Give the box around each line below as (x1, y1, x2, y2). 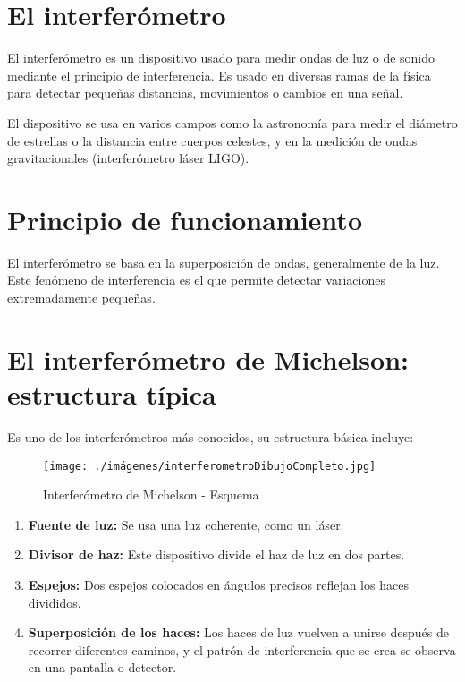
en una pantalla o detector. (28, 658, 177, 677)
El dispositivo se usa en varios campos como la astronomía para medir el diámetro (7, 113, 458, 132)
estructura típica (7, 375, 216, 412)
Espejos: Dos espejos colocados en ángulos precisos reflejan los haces (28, 575, 409, 593)
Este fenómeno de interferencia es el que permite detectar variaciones (7, 270, 385, 289)
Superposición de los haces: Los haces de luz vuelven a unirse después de (28, 623, 450, 642)
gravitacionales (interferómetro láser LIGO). (7, 149, 249, 167)
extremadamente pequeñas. (7, 288, 156, 306)
